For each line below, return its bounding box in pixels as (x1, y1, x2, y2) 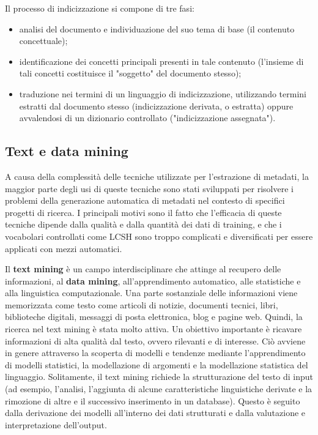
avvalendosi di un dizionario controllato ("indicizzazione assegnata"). (19, 111, 276, 124)
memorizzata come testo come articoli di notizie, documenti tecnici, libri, (5, 298, 278, 311)
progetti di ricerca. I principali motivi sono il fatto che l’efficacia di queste (5, 206, 282, 218)
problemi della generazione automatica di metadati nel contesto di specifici (5, 194, 285, 207)
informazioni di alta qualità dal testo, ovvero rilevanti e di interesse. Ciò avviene (5, 334, 306, 347)
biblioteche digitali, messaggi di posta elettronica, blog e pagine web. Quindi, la (5, 310, 303, 323)
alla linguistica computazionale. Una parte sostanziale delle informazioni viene (5, 286, 298, 299)
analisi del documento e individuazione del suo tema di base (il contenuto (19, 22, 295, 35)
